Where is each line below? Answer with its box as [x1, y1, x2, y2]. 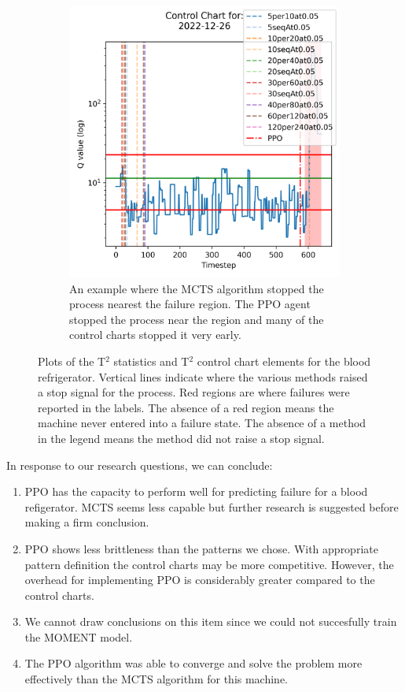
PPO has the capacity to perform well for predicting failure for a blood [24, 483, 368, 500]
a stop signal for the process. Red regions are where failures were [38, 384, 350, 400]
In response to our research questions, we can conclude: [6, 456, 273, 473]
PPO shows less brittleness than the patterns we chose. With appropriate [24, 540, 378, 556]
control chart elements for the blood [197, 352, 371, 369]
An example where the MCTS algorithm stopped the [69, 280, 324, 296]
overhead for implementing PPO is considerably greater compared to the [24, 571, 375, 588]
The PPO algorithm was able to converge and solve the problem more [24, 655, 363, 672]
